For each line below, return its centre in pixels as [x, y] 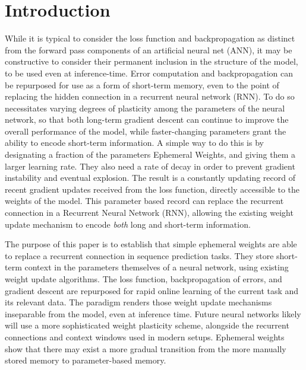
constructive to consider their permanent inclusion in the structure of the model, [152, 61]
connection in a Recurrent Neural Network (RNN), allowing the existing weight [149, 213]
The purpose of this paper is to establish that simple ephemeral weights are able [151, 244]
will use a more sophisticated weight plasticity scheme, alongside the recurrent [147, 325]
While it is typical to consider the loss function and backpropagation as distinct [150, 38]
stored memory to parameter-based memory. [86, 360]
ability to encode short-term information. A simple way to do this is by [134, 143]
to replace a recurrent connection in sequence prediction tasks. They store [139, 255]
